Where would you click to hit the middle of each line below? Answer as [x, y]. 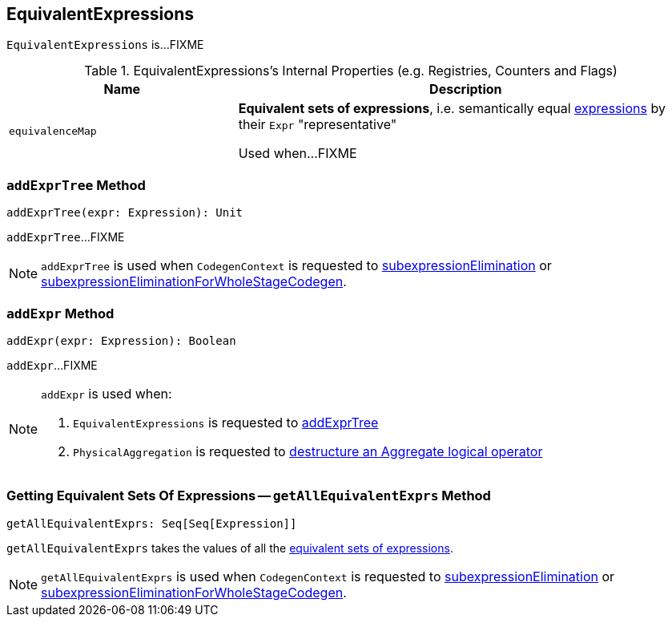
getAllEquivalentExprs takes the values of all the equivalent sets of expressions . [230, 548]
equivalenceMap [53, 131]
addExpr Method [60, 313]
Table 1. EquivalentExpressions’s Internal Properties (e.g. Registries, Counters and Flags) [351, 71]
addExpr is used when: [107, 393]
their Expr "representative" [318, 125]
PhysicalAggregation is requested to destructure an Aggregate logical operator [308, 451]
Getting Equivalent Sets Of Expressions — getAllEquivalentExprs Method [249, 496]
